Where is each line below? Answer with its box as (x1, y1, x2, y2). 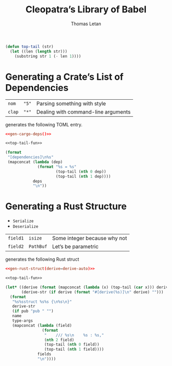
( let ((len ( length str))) (10, 49, 68, 54)
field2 (8, 244, 24, 250)
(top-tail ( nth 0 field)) (44, 342, 100, 347)
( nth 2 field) (44, 337, 74, 342)
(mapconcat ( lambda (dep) (7, 159, 63, 164)
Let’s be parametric (52, 243, 99, 250)
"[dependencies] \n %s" (7, 155, 54, 160)
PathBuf (29, 244, 48, 250)
